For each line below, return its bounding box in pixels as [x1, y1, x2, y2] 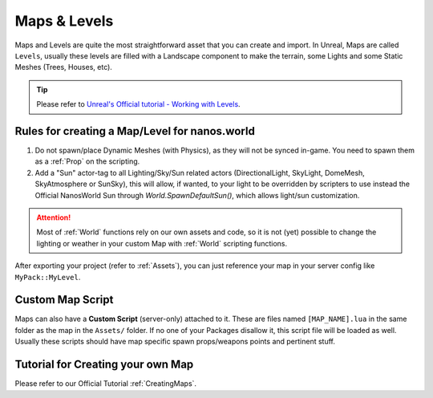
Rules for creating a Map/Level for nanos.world [14, 124, 256, 138]
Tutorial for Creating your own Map [14, 358, 194, 372]
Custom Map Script [14, 293, 114, 307]
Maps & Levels [14, 12, 114, 30]
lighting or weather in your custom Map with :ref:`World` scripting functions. [36, 238, 288, 248]
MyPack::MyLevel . [14, 272, 81, 282]
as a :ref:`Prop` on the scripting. [34, 156, 140, 166]
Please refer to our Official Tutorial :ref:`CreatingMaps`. [14, 379, 196, 388]
